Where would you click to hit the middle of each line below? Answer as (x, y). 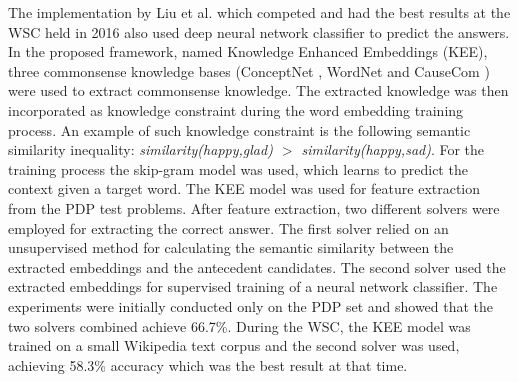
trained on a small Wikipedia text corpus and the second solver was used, (234, 345)
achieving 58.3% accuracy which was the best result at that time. (208, 364)
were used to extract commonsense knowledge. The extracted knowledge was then (258, 90)
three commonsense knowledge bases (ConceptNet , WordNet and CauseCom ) (249, 70)
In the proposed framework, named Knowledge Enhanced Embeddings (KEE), (248, 51)
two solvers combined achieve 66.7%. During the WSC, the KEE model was (239, 325)
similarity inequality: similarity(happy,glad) (140, 149)
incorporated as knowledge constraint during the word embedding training (236, 109)
